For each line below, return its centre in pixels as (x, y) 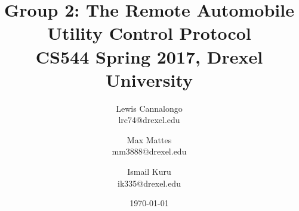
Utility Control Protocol (149, 33)
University (149, 79)
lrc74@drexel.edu (149, 120)
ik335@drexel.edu (149, 183)
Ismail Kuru (149, 171)
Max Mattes (149, 139)
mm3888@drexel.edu (149, 151)
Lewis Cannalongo (149, 108)
